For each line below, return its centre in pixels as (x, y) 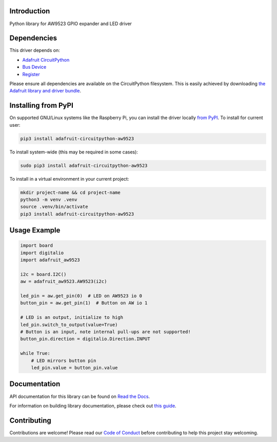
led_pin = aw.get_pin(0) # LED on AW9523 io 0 (81, 296)
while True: (35, 353)
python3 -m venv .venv (49, 199)
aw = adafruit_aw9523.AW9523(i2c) (64, 282)
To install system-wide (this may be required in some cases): (74, 152)
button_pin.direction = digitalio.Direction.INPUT (85, 339)
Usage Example (35, 230)
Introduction (30, 11)
